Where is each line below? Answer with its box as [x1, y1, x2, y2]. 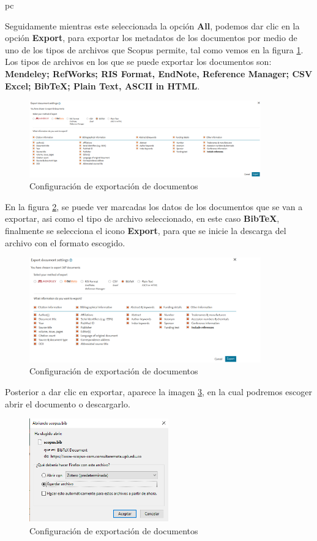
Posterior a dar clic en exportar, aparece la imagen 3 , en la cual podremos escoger [5, 385, 312, 398]
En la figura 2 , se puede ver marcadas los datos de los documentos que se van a [5, 200, 303, 213]
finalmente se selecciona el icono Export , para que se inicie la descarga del [5, 224, 286, 237]
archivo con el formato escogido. [5, 236, 125, 249]
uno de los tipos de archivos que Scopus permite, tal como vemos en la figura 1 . [5, 43, 304, 56]
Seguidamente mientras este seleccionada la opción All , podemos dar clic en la [5, 19, 300, 32]
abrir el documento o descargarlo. [5, 397, 130, 410]
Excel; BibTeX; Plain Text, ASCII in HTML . [5, 79, 200, 92]
